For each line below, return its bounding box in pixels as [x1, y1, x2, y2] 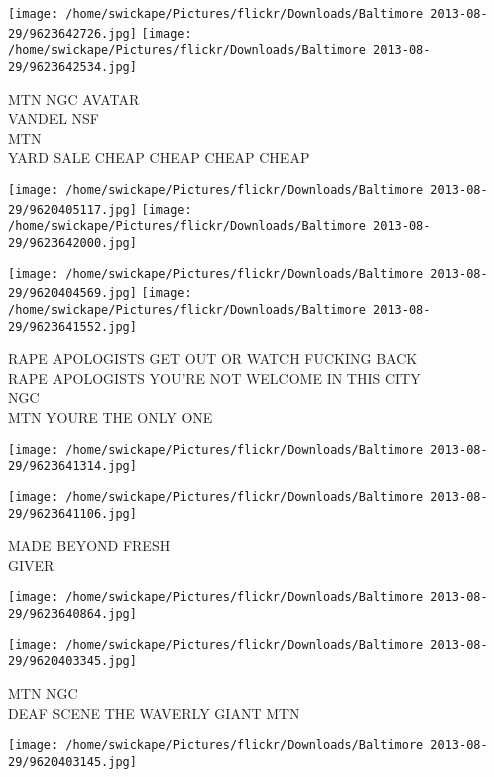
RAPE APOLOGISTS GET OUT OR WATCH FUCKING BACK [8, 348, 418, 369]
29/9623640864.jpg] [8, 607, 137, 622]
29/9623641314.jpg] [8, 459, 137, 474]
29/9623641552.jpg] [8, 319, 137, 334]
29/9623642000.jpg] [8, 235, 137, 250]
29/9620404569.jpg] [8, 286, 137, 301]
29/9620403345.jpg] [8, 654, 137, 669]
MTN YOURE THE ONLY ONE [8, 407, 213, 428]
